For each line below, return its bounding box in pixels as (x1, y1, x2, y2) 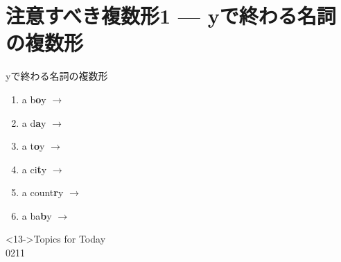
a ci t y (21, 161, 47, 176)
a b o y (21, 91, 46, 106)
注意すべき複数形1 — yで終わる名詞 (6, 1, 336, 30)
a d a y (21, 115, 46, 130)
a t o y (21, 139, 45, 153)
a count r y (21, 185, 64, 200)
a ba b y (21, 208, 52, 222)
